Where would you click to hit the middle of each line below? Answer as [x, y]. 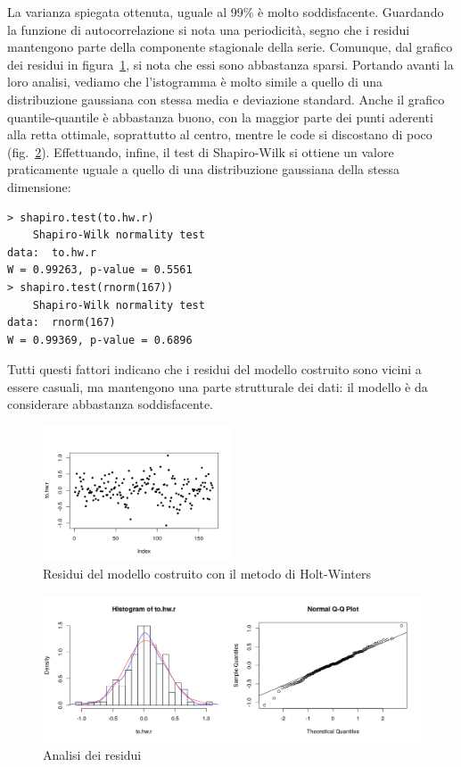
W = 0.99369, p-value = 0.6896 [100, 340]
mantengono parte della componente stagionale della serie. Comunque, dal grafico [230, 47]
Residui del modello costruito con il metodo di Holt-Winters [207, 574]
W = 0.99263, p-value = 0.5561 [100, 270]
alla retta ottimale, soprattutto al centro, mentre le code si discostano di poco [220, 134]
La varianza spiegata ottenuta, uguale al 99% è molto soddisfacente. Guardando [226, 12]
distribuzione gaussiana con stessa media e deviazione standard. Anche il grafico [226, 99]
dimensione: [39, 186]
